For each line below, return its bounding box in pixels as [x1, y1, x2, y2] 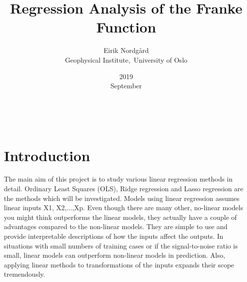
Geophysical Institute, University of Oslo [65, 54, 188, 65]
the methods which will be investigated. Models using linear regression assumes [4, 193, 240, 203]
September [110, 81, 142, 91]
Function [96, 17, 156, 37]
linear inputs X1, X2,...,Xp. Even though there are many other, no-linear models [4, 202, 243, 213]
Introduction [4, 146, 90, 166]
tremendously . [4, 269, 45, 279]
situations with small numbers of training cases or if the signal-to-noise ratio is [4, 240, 238, 250]
